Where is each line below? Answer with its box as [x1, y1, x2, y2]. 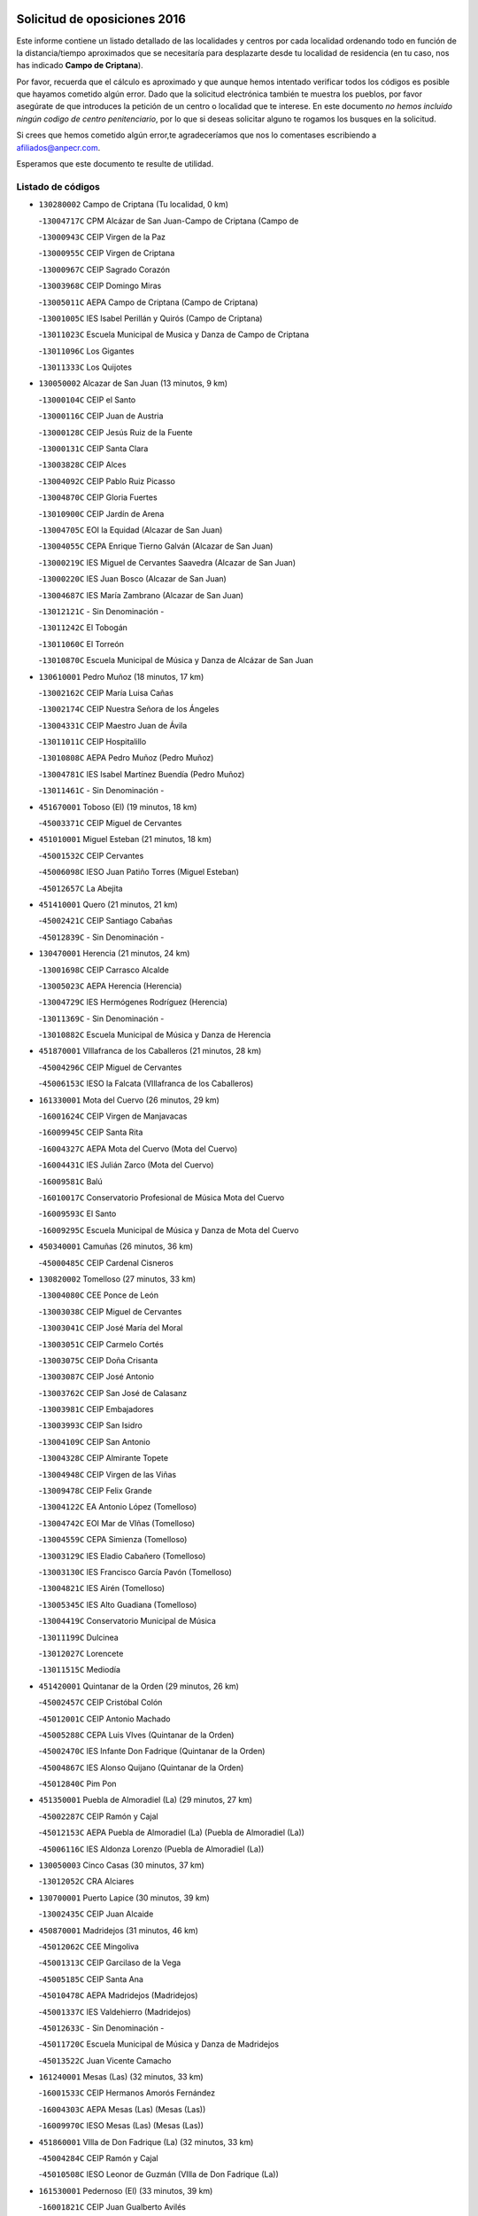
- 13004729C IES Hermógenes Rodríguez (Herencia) [38, 997, 228, 1008]
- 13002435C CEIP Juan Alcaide [38, 1908, 154, 1919]
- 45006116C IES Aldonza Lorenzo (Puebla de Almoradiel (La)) [38, 1844, 265, 1854]
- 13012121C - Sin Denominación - [38, 605, 165, 616]
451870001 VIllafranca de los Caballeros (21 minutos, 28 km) [38, 1046, 262, 1057]
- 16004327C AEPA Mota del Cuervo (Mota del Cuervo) [38, 1143, 238, 1154]
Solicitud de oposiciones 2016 [16, 12, 186, 27]
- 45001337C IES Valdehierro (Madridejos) [38, 2006, 191, 2017]
